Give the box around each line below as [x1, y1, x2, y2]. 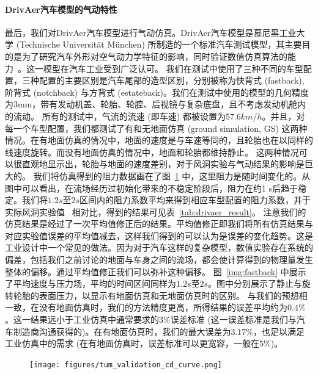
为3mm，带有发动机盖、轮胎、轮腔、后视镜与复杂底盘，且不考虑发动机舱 [5, 98, 298, 110]
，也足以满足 [253, 325, 305, 337]
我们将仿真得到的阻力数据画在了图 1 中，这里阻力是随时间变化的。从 [33, 169, 311, 182]
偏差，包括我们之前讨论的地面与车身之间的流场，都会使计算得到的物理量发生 [5, 253, 313, 266]
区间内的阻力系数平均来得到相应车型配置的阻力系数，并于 [79, 193, 311, 206]
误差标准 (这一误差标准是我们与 [170, 313, 297, 326]
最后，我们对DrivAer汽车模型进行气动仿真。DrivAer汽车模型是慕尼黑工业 [5, 26, 297, 38]
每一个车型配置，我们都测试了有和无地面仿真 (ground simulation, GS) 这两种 [5, 121, 308, 134]
